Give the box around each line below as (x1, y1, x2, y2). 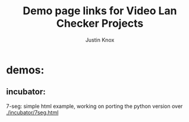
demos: (6, 63, 45, 76)
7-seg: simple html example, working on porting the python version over (6, 102, 183, 110)
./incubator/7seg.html (6, 108, 59, 116)
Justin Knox (85, 36, 115, 43)
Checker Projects (56, 17, 144, 30)
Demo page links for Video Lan (23, 4, 177, 18)
